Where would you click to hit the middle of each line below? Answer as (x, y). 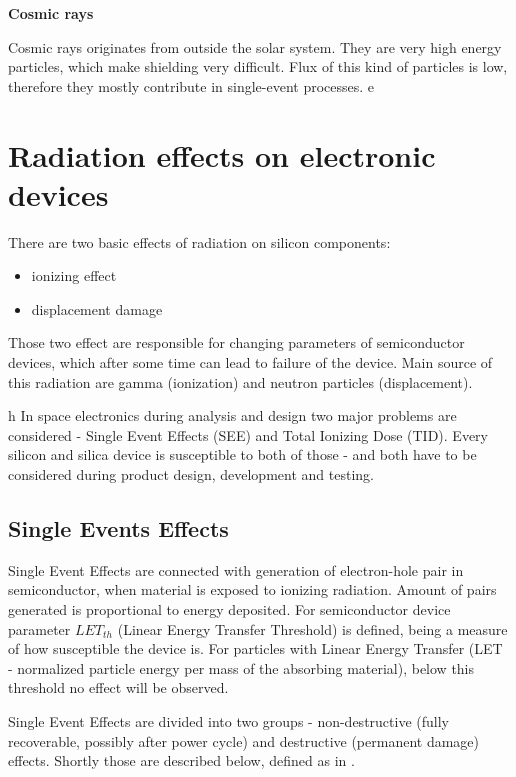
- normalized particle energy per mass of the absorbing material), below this (241, 667)
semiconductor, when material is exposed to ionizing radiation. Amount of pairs (252, 589)
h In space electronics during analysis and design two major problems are (232, 415)
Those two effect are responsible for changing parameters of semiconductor (236, 342)
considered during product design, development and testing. (191, 474)
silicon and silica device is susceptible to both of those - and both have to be (242, 454)
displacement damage (97, 308)
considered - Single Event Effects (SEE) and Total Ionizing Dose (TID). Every (248, 434)
